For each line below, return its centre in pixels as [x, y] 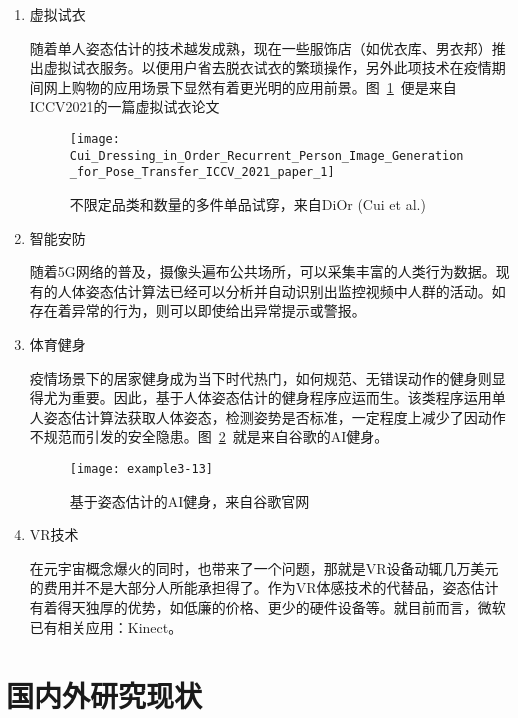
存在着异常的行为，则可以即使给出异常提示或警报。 [197, 310]
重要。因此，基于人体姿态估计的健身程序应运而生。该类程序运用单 [288, 397]
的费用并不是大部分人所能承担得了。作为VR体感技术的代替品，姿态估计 [264, 587]
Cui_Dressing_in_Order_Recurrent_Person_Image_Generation [266, 155]
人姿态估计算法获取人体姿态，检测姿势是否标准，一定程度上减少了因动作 [267, 416]
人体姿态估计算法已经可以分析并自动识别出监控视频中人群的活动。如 [281, 290]
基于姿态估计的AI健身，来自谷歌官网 [189, 500]
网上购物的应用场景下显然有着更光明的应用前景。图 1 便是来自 [250, 86]
